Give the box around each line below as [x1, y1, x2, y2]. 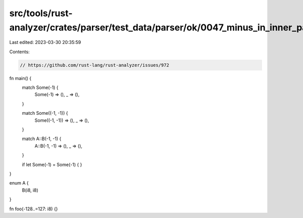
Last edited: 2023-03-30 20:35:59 [9, 39, 81, 46]
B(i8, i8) [22, 187, 39, 193]
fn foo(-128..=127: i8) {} [9, 205, 58, 212]
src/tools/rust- [9, 8, 73, 19]
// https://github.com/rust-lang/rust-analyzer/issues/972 [20, 62, 169, 68]
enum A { [9, 180, 29, 186]
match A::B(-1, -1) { [22, 136, 62, 142]
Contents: [9, 49, 30, 55]
